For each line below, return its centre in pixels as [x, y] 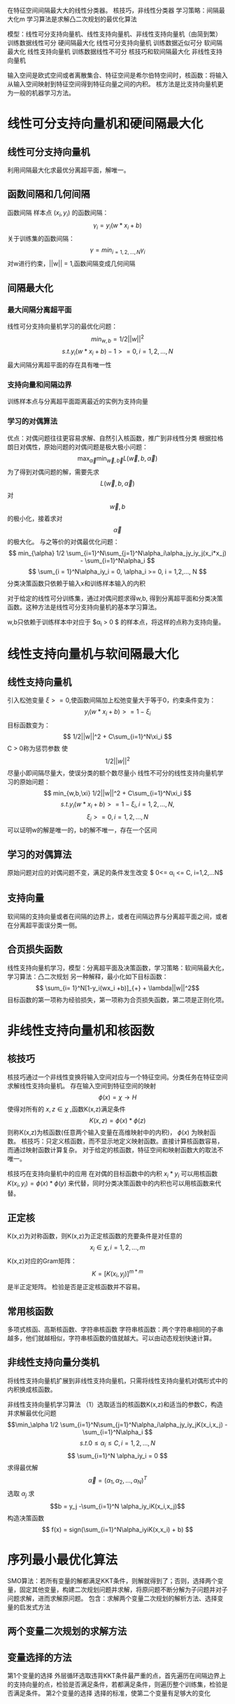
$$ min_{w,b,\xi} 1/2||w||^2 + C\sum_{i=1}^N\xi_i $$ [117, 793]
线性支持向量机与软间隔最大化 [93, 654]
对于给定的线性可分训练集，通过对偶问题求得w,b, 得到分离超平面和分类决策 [115, 598]
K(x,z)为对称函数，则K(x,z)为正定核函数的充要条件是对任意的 [95, 1236]
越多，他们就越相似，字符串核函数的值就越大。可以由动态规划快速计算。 [111, 1338]
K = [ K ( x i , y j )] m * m [117, 1274]
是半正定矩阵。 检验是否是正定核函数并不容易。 [76, 1287]
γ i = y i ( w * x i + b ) [117, 226]
